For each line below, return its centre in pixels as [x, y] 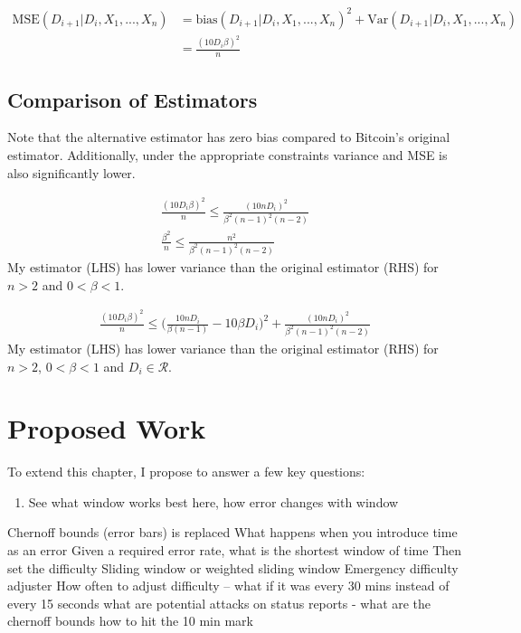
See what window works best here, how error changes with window [213, 501]
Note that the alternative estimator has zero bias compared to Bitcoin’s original [229, 137]
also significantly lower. [71, 172]
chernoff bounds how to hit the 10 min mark [130, 621]
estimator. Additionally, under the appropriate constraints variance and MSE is [227, 155]
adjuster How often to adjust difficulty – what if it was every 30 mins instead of [228, 586]
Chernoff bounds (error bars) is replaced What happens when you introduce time [232, 532]
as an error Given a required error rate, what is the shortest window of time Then [235, 550]
